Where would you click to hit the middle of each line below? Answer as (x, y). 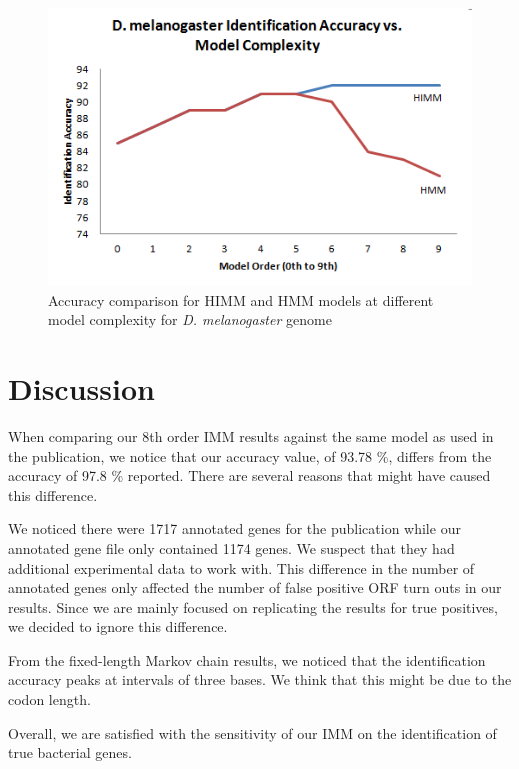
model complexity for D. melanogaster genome (190, 319)
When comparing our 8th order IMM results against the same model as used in (251, 435)
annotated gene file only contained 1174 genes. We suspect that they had (231, 547)
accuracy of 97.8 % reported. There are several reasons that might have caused (249, 475)
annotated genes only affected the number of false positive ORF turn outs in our (255, 587)
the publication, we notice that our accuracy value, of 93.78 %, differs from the (250, 455)
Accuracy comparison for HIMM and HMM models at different (241, 299)
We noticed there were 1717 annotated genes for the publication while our (234, 528)
